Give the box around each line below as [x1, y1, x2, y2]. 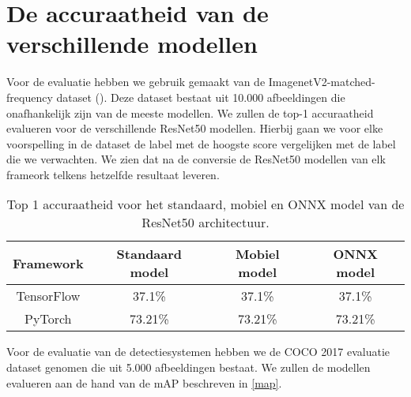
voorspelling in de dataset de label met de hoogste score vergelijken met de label [6, 135, 396, 152]
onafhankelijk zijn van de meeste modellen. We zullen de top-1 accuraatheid [6, 104, 374, 121]
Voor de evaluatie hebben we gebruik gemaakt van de [6, 73, 266, 90]
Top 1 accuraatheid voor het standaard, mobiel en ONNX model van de [6, 195, 405, 214]
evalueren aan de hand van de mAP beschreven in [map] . [6, 374, 282, 391]
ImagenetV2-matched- [268, 73, 375, 90]
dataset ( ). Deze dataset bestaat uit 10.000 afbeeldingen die [56, 88, 345, 105]
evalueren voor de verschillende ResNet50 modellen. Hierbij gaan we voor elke [6, 120, 383, 137]
